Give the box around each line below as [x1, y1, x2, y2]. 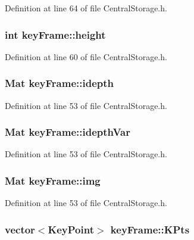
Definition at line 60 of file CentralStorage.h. [5, 50, 167, 63]
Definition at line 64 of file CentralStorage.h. [5, 2, 167, 14]
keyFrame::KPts [110, 222, 190, 236]
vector [5, 222, 35, 236]
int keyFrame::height [5, 27, 106, 42]
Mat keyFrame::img [5, 173, 101, 188]
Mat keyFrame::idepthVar [5, 124, 130, 139]
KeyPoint [48, 222, 94, 236]
